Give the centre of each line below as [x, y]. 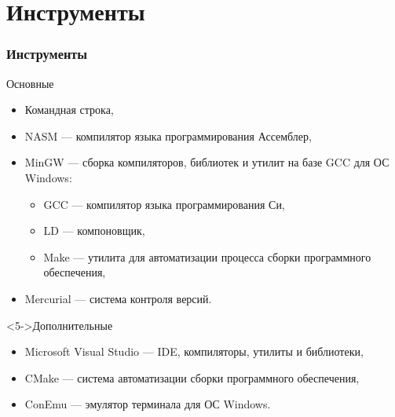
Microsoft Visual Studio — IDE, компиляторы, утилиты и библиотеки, [194, 351]
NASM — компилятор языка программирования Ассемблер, [168, 135]
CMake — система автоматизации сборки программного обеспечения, [192, 377]
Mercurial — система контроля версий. [118, 298]
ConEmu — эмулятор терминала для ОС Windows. [148, 404]
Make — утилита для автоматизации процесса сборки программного [207, 256]
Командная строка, [69, 110]
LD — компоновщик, [94, 230]
